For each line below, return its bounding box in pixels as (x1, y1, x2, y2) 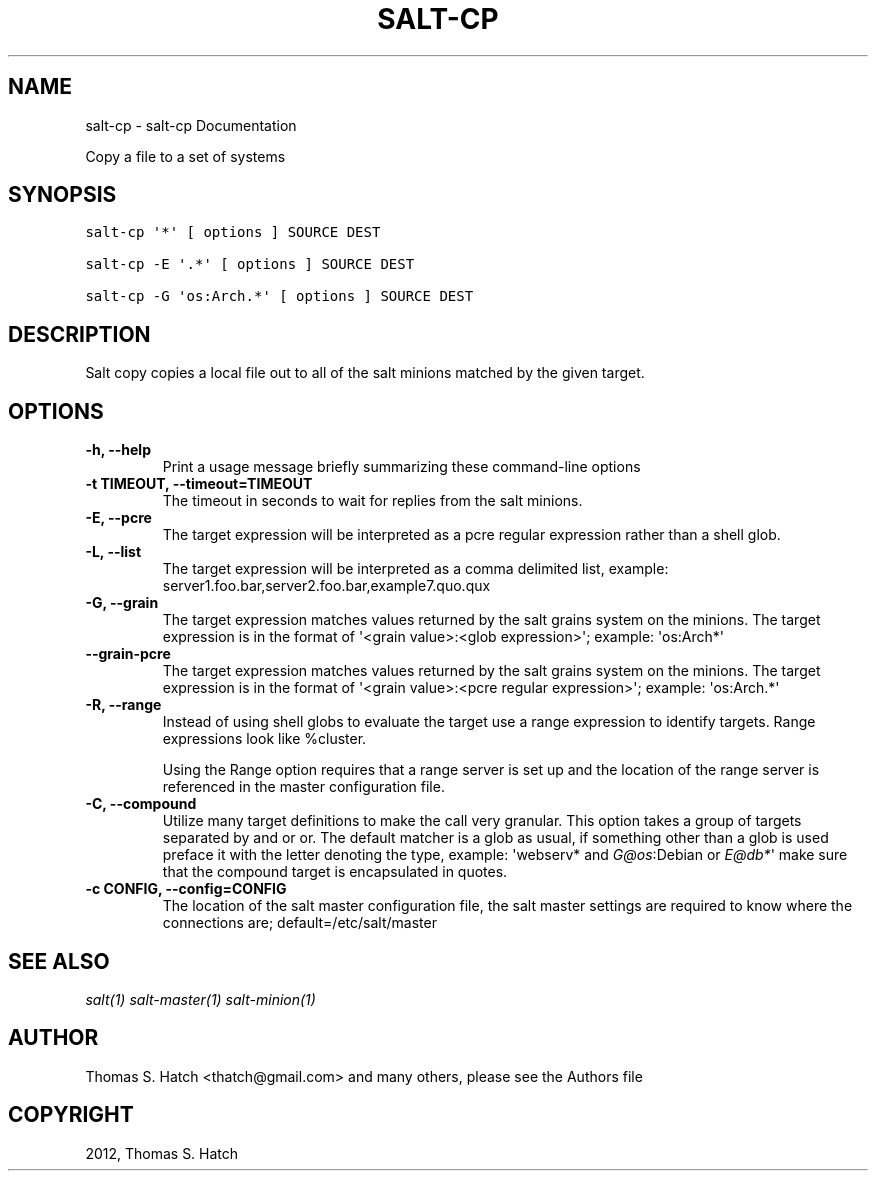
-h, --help (85, 441, 151, 459)
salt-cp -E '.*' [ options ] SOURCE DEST (85, 256, 415, 273)
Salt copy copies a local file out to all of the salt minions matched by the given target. (85, 364, 645, 382)
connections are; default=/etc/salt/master (162, 914, 437, 932)
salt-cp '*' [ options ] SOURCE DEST (85, 224, 381, 241)
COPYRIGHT (8, 1102, 134, 1128)
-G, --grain (85, 594, 159, 612)
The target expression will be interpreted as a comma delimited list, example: (162, 560, 669, 578)
